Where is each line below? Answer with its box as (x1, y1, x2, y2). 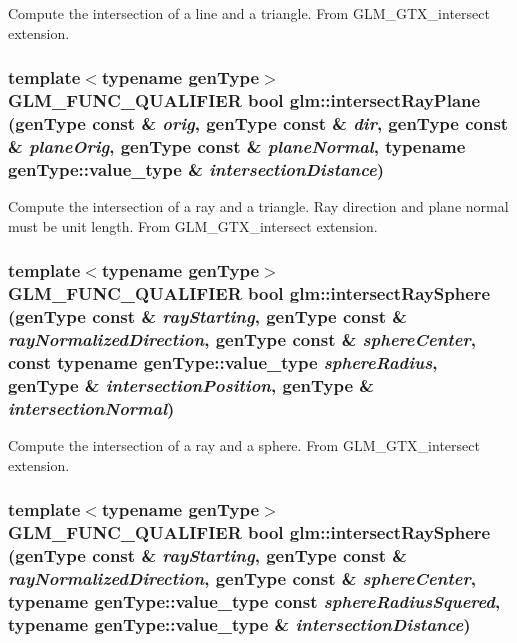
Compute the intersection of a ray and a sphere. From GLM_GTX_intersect (8, 435, 480, 456)
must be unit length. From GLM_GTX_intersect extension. (8, 215, 378, 236)
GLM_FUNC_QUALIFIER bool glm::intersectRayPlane (8, 88, 481, 113)
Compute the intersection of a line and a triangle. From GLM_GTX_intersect (8, 3, 490, 23)
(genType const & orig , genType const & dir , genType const (8, 110, 509, 135)
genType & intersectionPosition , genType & (8, 372, 374, 397)
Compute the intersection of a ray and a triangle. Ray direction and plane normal (8, 196, 509, 217)
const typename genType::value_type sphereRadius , (8, 349, 438, 374)
